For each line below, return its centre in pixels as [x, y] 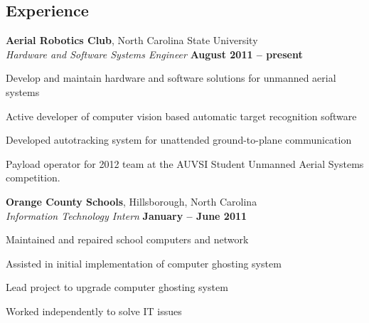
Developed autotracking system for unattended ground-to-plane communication [179, 140]
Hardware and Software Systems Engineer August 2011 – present [154, 54]
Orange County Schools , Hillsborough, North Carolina [132, 201]
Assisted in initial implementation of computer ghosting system [144, 263]
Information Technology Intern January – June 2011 [127, 215]
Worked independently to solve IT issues [94, 311]
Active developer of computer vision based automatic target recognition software [181, 116]
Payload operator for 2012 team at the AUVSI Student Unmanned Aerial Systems [185, 163]
